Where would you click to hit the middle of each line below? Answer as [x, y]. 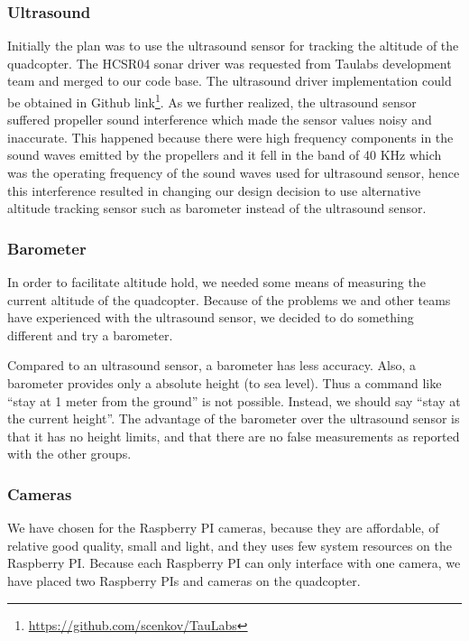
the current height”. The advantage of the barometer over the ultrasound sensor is [234, 418]
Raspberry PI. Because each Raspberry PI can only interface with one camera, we [234, 563]
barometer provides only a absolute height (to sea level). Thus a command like [225, 383]
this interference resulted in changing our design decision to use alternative [214, 190]
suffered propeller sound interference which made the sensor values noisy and [220, 120]
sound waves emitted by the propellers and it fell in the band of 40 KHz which [225, 155]
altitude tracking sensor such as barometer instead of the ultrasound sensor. [217, 208]
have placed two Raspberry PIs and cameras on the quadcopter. [184, 580]
